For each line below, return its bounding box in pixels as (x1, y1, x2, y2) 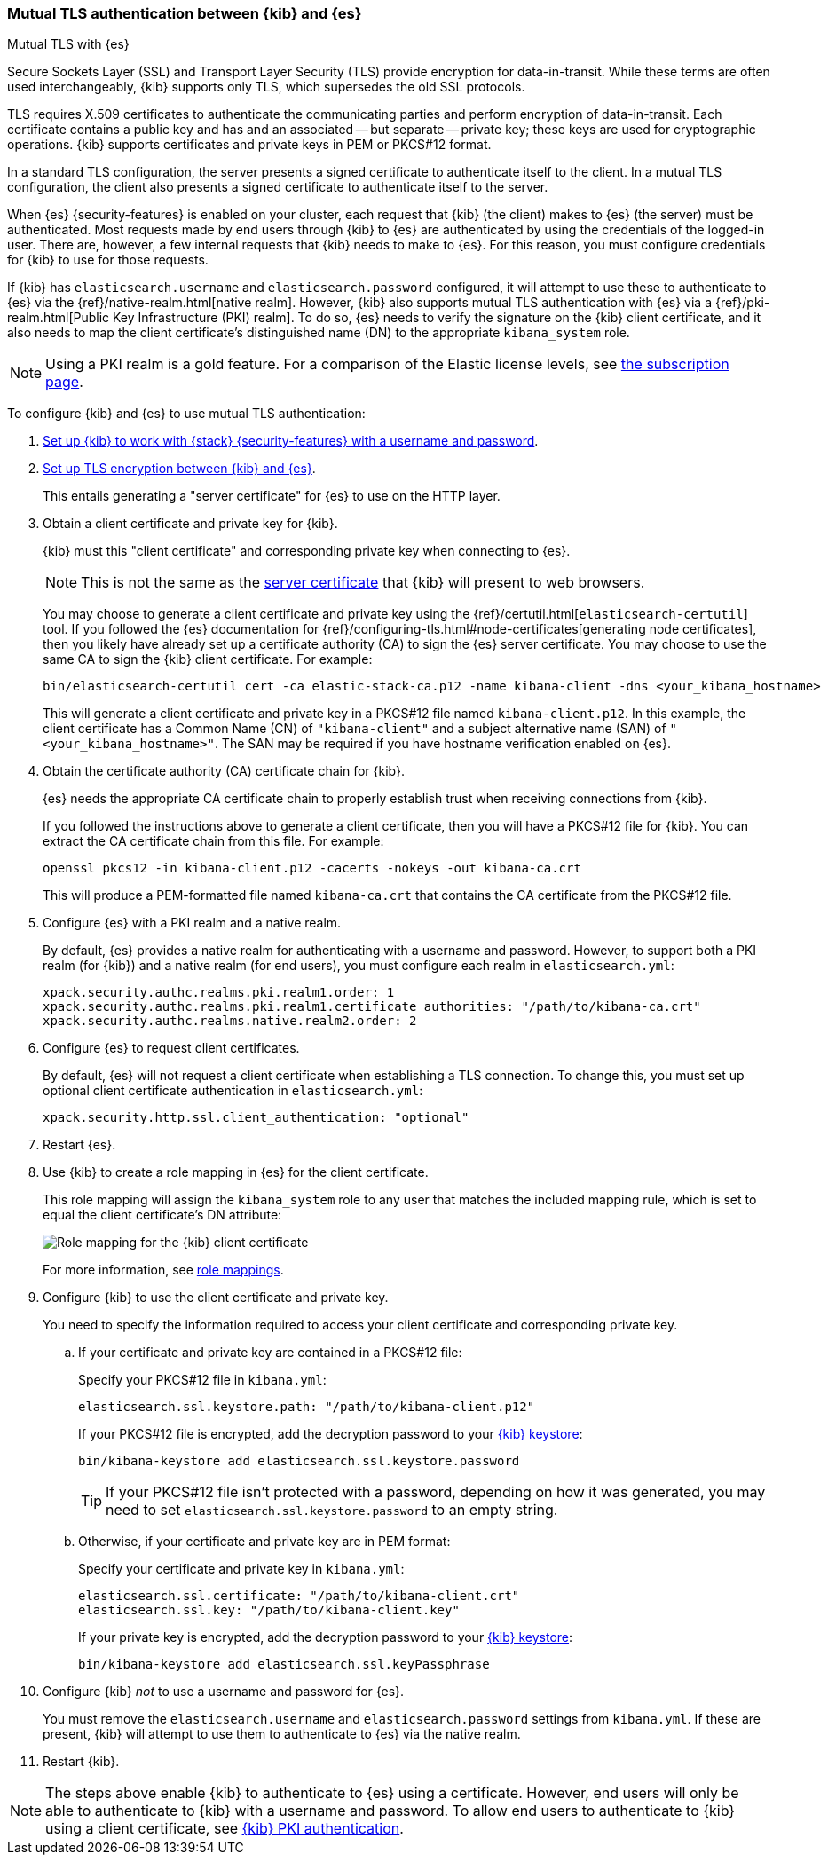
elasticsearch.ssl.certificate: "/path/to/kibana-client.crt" (78, 1589, 520, 1604)
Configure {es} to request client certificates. (43, 1040, 300, 1056)
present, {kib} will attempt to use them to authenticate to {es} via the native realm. (43, 1726, 521, 1742)
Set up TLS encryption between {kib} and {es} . (43, 461, 316, 477)
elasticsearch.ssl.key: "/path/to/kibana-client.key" (78, 1603, 460, 1618)
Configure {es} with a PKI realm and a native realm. (43, 915, 342, 931)
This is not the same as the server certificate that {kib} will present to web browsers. (81, 573, 645, 592)
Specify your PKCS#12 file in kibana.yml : (78, 1372, 327, 1388)
